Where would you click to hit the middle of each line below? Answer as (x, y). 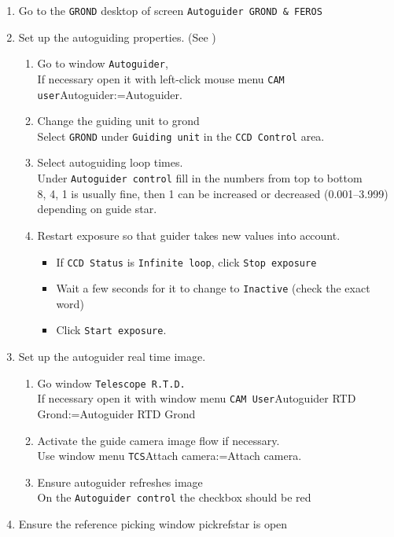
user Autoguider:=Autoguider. (110, 94)
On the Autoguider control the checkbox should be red (174, 497)
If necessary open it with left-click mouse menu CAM (161, 78)
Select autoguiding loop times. (110, 162)
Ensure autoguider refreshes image (120, 482)
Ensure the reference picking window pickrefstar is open (153, 524)
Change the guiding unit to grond (118, 121)
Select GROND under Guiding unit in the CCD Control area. (181, 136)
